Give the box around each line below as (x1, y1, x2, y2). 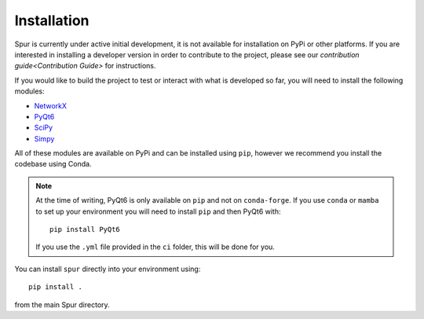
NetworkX (34, 101, 67, 110)
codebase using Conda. (14, 159, 92, 169)
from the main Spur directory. (14, 299, 110, 310)
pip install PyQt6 (49, 225, 121, 234)
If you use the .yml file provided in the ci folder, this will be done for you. (35, 242, 275, 251)
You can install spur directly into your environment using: (14, 264, 201, 273)
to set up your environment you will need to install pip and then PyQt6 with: (35, 207, 282, 216)
